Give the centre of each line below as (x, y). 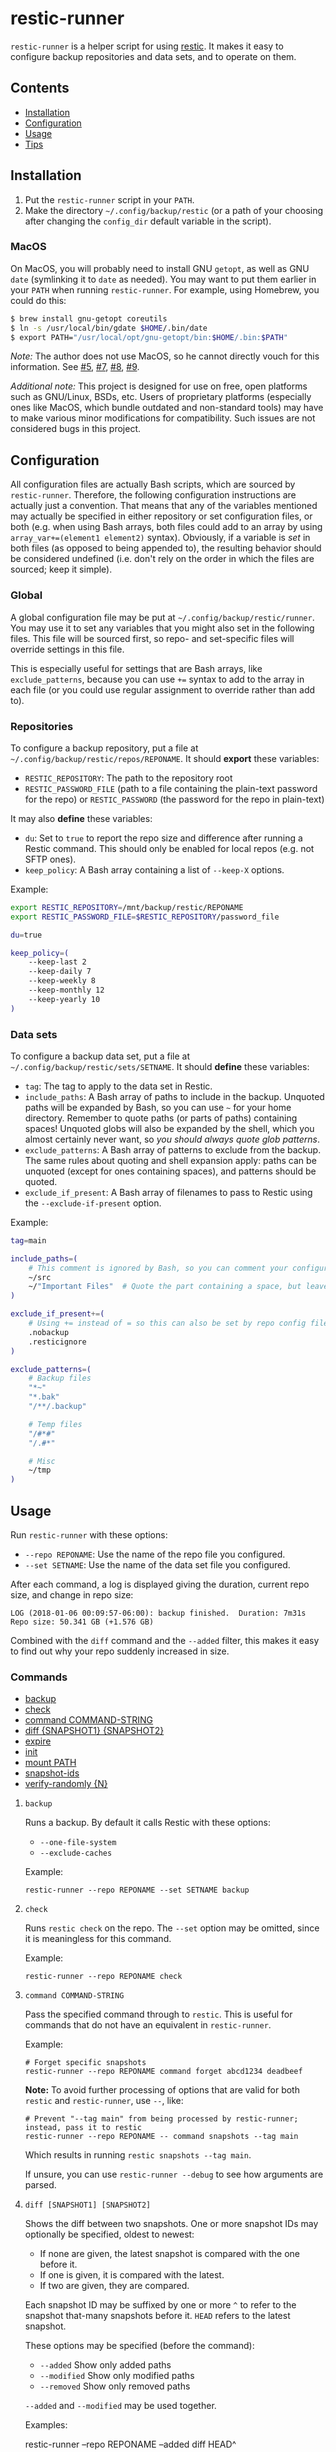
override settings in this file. (67, 649)
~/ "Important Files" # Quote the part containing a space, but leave (178, 1287)
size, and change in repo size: (72, 1595)
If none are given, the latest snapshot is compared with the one (169, 2254)
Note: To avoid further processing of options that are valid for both (162, 2090)
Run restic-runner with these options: (89, 1535)
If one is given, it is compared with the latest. (132, 2275)
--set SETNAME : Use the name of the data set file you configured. (157, 1565)
